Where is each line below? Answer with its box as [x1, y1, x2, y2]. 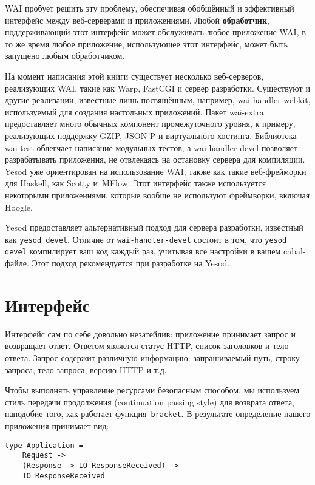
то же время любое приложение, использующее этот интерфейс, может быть [5, 37, 288, 50]
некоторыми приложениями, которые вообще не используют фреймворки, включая [5, 188, 310, 201]
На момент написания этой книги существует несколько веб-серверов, [5, 69, 264, 82]
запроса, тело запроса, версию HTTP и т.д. [5, 363, 167, 376]
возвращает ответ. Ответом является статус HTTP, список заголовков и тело [5, 339, 289, 352]
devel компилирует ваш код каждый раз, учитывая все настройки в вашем [5, 245, 281, 257]
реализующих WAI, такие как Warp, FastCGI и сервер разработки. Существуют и [5, 81, 310, 94]
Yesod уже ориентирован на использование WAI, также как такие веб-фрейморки [5, 164, 307, 177]
